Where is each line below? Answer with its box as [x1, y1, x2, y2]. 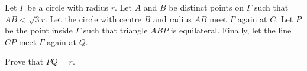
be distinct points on [169, 1, 244, 13]
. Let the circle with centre [44, 12, 142, 25]
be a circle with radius [27, 1, 109, 13]
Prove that [5, 55, 44, 67]
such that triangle [83, 24, 148, 36]
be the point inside [5, 24, 73, 36]
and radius [153, 12, 192, 25]
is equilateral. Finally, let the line [170, 24, 292, 36]
